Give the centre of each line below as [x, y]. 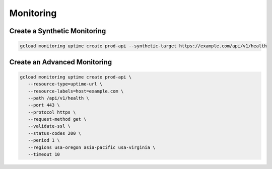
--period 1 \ [44, 140]
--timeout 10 [44, 154]
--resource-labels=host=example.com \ [76, 91]
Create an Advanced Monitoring [61, 62]
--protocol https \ [52, 112]
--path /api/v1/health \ [58, 98]
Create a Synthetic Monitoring [58, 31]
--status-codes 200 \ [55, 133]
